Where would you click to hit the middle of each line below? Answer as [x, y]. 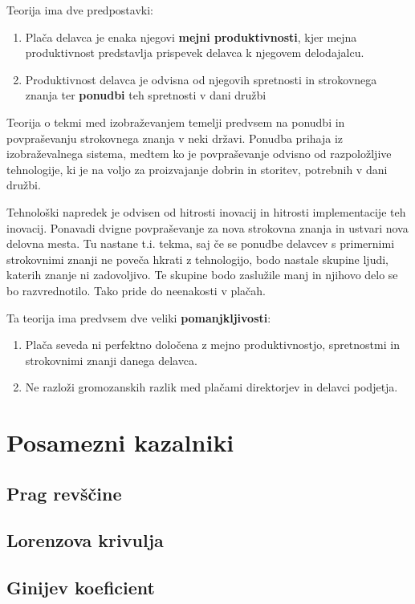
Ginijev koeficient [81, 588]
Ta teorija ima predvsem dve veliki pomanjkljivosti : [139, 317]
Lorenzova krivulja [85, 540]
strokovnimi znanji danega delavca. [111, 360]
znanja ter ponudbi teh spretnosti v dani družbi [146, 95]
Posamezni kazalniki [120, 442]
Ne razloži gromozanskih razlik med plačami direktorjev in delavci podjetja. [212, 387]
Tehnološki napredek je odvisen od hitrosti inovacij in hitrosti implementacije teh [206, 211]
